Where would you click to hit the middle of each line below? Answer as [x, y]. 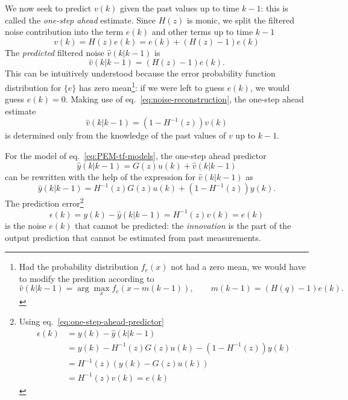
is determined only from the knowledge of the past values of [115, 135]
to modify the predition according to [87, 278]
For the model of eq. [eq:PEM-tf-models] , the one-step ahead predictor [136, 155]
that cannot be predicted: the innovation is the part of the [183, 225]
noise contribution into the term [64, 32]
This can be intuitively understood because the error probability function [140, 73]
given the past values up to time [180, 8]
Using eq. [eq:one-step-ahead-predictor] [91, 321]
